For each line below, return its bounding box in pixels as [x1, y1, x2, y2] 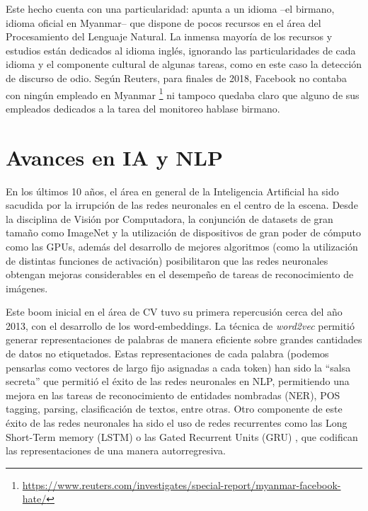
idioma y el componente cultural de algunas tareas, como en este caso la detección [6, 57, 362, 71]
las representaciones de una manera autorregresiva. [6, 443, 226, 458]
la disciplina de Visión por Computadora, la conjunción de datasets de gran [6, 211, 333, 226]
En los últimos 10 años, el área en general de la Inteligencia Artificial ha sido [6, 183, 339, 198]
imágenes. [6, 280, 48, 295]
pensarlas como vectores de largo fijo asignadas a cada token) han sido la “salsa [6, 360, 351, 374]
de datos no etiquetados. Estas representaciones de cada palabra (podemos [6, 346, 329, 361]
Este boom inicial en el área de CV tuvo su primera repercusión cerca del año [6, 304, 343, 319]
